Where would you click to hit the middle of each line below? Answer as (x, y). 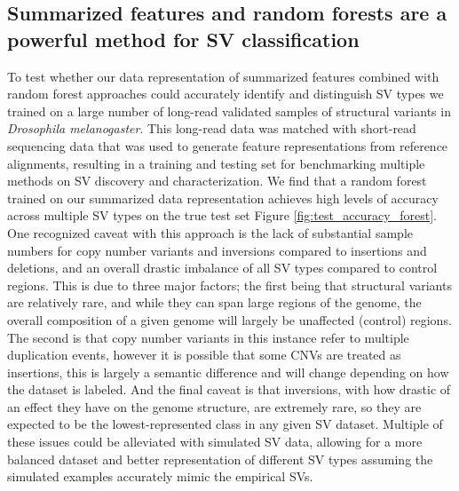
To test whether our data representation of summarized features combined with (223, 76)
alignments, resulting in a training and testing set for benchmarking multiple (216, 163)
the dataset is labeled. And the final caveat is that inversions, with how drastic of (229, 389)
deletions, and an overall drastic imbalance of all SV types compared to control (222, 268)
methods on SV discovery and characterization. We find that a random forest (217, 181)
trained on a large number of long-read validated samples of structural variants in (229, 111)
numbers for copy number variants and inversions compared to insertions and (217, 250)
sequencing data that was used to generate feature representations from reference (228, 145)
